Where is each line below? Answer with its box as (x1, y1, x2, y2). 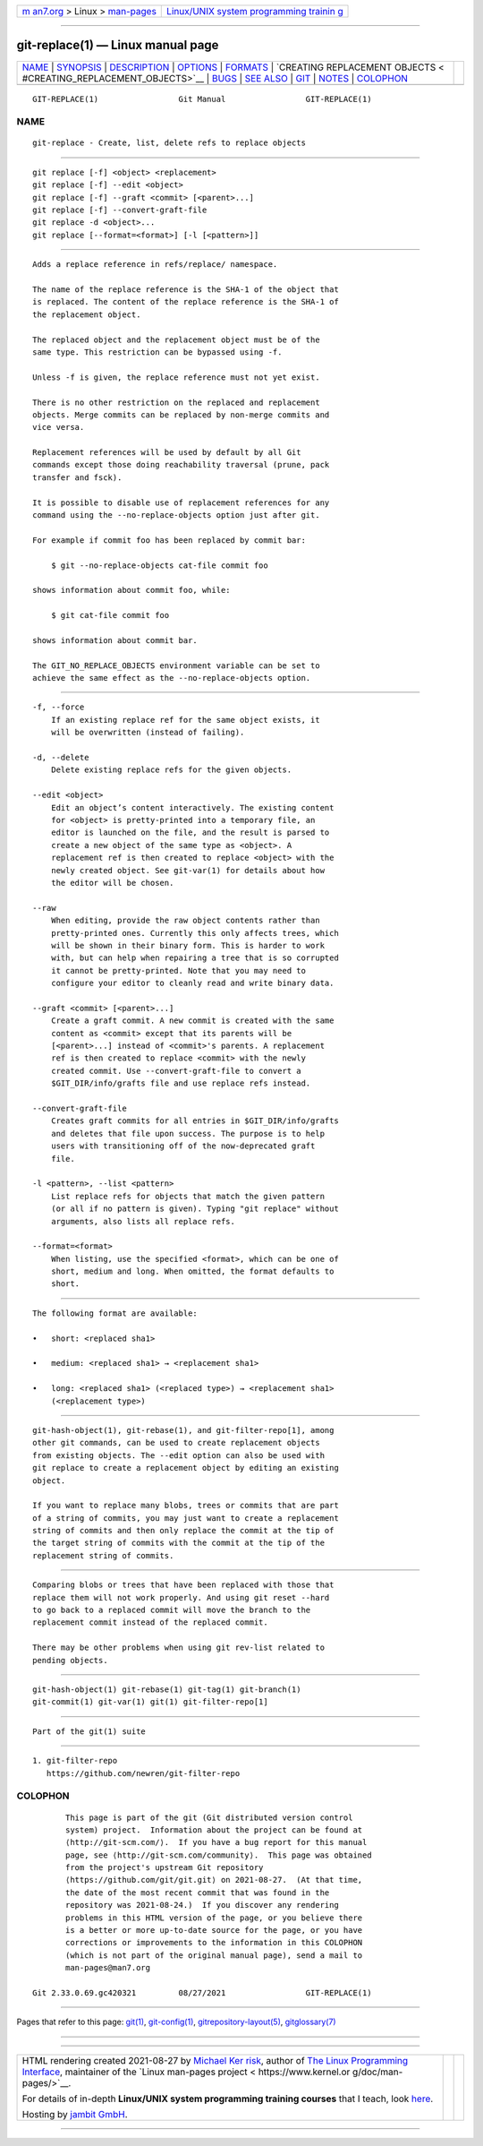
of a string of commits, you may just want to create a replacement (32, 1513, 339, 1523)
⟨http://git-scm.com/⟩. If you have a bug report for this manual (65, 1837, 368, 1848)
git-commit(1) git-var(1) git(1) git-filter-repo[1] (32, 1697, 268, 1707)
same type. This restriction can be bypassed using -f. (32, 347, 283, 357)
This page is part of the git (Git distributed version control (65, 1812, 353, 1823)
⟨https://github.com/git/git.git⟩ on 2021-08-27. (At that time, (65, 1875, 363, 1885)
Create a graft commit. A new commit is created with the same (50, 1016, 335, 1026)
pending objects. (32, 1655, 108, 1665)
